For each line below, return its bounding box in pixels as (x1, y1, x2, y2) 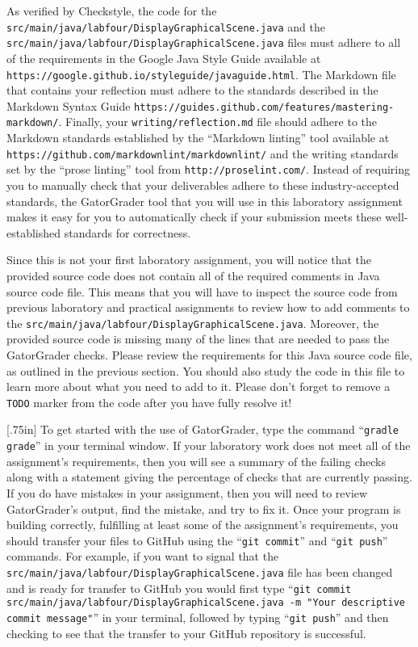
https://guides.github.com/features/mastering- (134, 101, 395, 113)
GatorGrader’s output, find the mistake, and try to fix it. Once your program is (6, 500, 401, 517)
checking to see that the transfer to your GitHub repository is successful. (6, 624, 366, 641)
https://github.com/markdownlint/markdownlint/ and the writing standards (6, 145, 399, 162)
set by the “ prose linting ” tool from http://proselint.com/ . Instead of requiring (6, 161, 410, 178)
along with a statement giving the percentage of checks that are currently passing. (6, 468, 412, 485)
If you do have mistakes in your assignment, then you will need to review (6, 484, 368, 501)
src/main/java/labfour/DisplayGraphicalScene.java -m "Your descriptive (6, 597, 405, 609)
